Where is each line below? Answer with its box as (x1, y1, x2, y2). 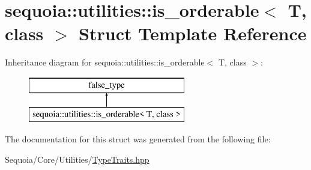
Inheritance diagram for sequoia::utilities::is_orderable (5, 56, 205, 68)
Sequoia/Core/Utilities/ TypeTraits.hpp (5, 153, 149, 165)
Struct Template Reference (79, 21, 307, 46)
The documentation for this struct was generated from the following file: (5, 133, 271, 145)
